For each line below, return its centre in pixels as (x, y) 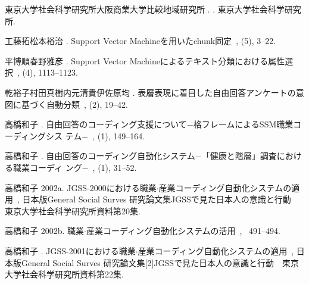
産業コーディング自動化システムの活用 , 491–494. (183, 231)
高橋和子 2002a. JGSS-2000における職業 (81, 187)
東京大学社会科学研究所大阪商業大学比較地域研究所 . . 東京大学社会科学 (145, 9)
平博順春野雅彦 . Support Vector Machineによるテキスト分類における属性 (145, 60)
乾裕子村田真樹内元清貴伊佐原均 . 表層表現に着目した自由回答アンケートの (150, 92)
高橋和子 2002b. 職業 (44, 231)
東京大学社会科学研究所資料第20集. (73, 210)
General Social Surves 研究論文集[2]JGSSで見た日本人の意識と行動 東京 (160, 262)
